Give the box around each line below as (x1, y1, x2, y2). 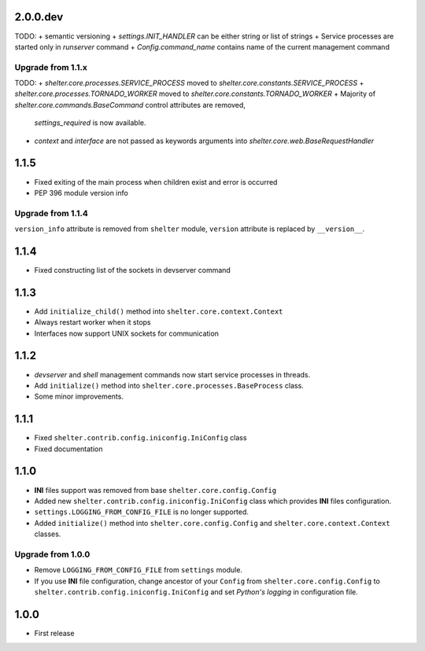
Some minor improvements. (34, 392, 124, 401)
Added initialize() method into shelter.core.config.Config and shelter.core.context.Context (34, 518, 390, 528)
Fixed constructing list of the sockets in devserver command (34, 265, 231, 274)
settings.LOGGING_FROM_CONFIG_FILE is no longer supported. (34, 507, 249, 517)
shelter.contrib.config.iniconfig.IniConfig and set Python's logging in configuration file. (34, 587, 358, 597)
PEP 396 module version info (34, 188, 129, 197)
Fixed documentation (34, 444, 103, 454)
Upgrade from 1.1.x (14, 61, 88, 72)
